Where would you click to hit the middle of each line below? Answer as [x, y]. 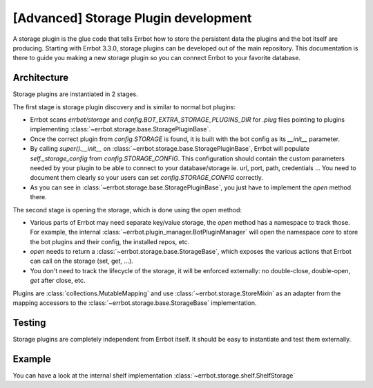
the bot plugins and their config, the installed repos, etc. [110, 241]
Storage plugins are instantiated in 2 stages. [75, 94]
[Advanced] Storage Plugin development [132, 18]
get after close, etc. [58, 281]
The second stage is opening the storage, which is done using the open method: [127, 210]
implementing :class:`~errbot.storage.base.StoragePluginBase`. [120, 129]
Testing [29, 323]
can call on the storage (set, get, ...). [82, 261]
